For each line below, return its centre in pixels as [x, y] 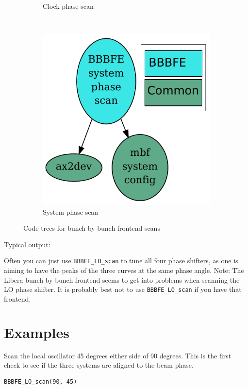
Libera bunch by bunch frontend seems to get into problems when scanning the [122, 279]
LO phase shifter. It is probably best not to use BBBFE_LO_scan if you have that [123, 289]
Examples [37, 332]
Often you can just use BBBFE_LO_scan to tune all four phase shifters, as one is [121, 261]
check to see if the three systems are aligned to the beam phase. [99, 365]
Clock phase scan [68, 6]
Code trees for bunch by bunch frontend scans [92, 228]
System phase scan [71, 211]
